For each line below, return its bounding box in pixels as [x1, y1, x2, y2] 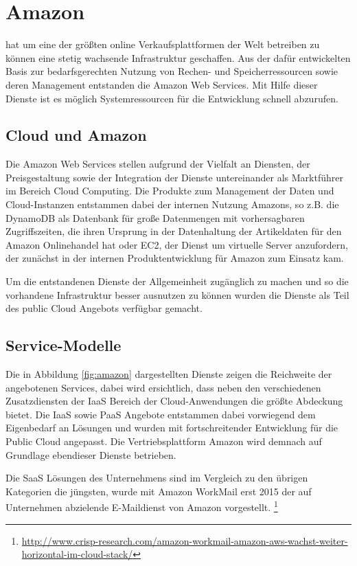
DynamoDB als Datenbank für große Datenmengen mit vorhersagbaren [5, 210, 305, 225]
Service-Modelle [5, 335, 122, 356]
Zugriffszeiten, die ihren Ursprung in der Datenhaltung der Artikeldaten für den [5, 224, 342, 238]
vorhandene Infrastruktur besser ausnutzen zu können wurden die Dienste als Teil [5, 287, 349, 302]
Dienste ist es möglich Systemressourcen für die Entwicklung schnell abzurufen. [5, 91, 338, 105]
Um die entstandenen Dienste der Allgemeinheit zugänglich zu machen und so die [5, 274, 349, 288]
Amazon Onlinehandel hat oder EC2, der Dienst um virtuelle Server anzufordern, [5, 237, 348, 251]
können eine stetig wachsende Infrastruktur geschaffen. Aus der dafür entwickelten [5, 50, 351, 65]
